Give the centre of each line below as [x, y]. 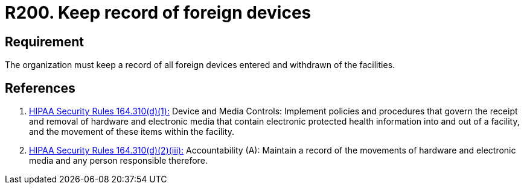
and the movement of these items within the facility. [132, 132]
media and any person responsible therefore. [118, 161]
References [40, 88]
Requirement [45, 42]
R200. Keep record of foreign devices [158, 13]
